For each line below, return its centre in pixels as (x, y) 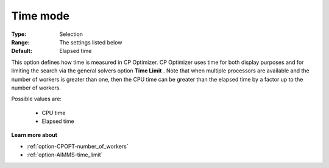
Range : (20, 42)
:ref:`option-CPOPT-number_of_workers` (78, 146)
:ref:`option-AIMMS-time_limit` (65, 155)
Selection (71, 34)
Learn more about (34, 135)
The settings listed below (91, 42)
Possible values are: (37, 99)
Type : (19, 34)
